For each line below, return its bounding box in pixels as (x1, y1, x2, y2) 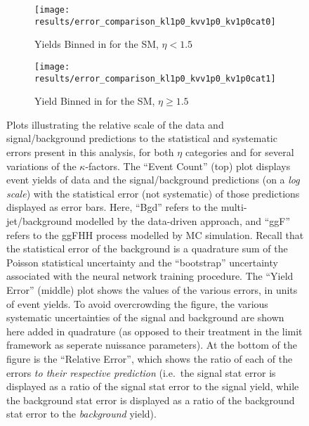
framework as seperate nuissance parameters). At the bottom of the (6, 337, 297, 352)
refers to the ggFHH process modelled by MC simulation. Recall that (6, 227, 304, 242)
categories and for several (185, 145, 294, 159)
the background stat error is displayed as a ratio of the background (6, 392, 295, 407)
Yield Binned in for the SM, (34, 93, 155, 108)
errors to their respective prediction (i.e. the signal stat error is (6, 365, 276, 380)
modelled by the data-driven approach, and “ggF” (75, 213, 291, 228)
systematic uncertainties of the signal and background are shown (6, 310, 284, 325)
